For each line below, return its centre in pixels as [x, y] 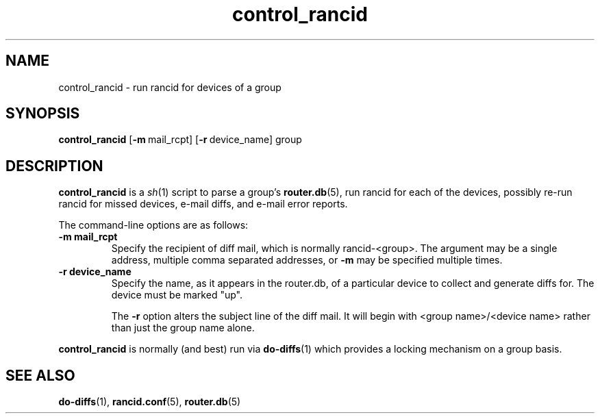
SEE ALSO [40, 375]
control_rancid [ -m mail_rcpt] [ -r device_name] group [180, 140]
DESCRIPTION [54, 166]
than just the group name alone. [183, 328]
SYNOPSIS [43, 114]
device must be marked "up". [177, 295]
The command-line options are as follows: [153, 225]
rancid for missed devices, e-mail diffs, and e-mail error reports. [203, 204]
